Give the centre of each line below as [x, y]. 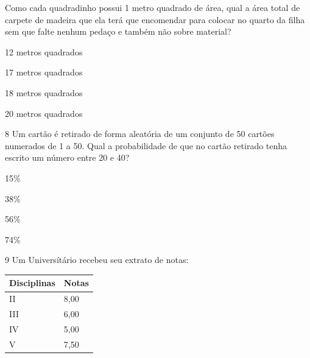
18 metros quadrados [44, 92]
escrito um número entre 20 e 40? [67, 157]
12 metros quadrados [44, 51]
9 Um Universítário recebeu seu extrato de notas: [97, 260]
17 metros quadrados [44, 72]
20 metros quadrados [44, 113]
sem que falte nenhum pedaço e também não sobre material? [118, 31]
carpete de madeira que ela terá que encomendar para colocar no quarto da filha [155, 19]
